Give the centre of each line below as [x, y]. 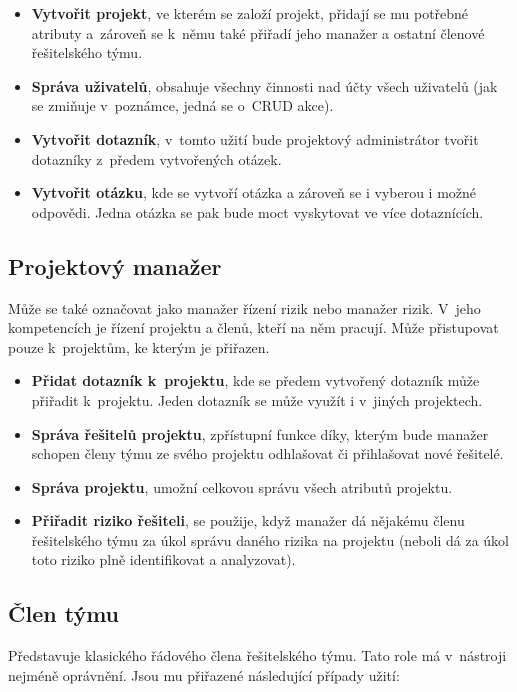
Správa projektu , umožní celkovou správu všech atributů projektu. [242, 486]
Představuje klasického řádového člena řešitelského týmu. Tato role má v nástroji [257, 655]
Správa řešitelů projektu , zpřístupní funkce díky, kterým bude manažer [260, 433]
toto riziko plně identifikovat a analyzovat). [163, 559]
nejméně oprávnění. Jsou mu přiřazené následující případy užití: [204, 674]
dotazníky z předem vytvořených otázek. [156, 158]
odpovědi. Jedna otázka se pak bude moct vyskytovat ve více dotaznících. [257, 211]
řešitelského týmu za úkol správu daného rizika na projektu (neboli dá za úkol [270, 539]
